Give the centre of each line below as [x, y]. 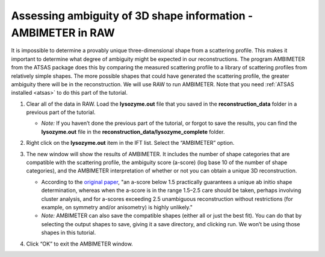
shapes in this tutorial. [69, 233]
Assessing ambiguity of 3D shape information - [132, 16]
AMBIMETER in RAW [63, 33]
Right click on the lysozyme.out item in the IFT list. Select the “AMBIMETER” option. [130, 143]
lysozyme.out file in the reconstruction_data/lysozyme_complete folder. [133, 132]
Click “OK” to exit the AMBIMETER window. [80, 244]
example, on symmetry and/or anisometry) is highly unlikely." [117, 207]
